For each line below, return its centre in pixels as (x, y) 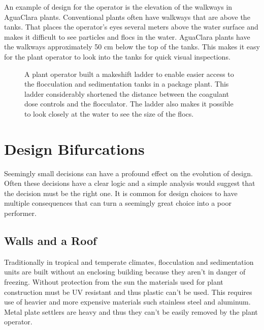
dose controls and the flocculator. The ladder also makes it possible (129, 104)
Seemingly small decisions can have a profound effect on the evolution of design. (128, 173)
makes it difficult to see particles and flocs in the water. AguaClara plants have (127, 36)
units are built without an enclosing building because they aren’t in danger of (125, 272)
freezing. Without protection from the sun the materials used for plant (114, 282)
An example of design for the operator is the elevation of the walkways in (118, 7)
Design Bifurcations (74, 148)
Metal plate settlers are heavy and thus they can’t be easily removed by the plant (131, 311)
